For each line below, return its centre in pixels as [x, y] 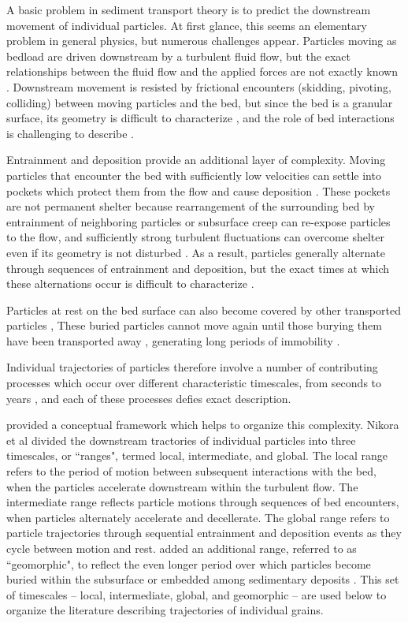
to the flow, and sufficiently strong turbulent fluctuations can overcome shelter [195, 237]
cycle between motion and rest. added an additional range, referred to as [182, 548]
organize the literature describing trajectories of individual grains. [165, 610]
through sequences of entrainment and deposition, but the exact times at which [198, 268]
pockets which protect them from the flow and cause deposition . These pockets [198, 190]
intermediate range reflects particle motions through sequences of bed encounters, [203, 502]
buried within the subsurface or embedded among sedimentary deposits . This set [203, 579]
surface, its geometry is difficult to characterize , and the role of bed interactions [200, 118]
